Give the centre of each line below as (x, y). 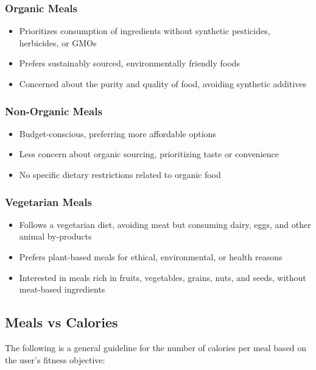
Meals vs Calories (61, 322)
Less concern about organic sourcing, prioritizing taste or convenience (149, 154)
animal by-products (55, 236)
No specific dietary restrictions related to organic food (120, 174)
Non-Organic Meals (54, 111)
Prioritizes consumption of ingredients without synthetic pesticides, (145, 31)
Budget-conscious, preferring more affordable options (118, 133)
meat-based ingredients (62, 289)
